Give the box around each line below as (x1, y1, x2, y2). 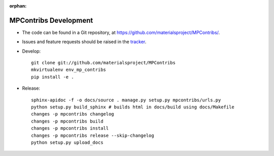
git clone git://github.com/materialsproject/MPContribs (31, 60, 176, 66)
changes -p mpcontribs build (31, 118, 104, 124)
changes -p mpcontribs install (31, 126, 109, 131)
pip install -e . (31, 74, 74, 80)
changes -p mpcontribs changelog (31, 111, 114, 117)
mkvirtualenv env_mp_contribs (31, 67, 107, 73)
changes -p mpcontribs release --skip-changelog (31, 132, 154, 138)
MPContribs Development (9, 16, 93, 25)
